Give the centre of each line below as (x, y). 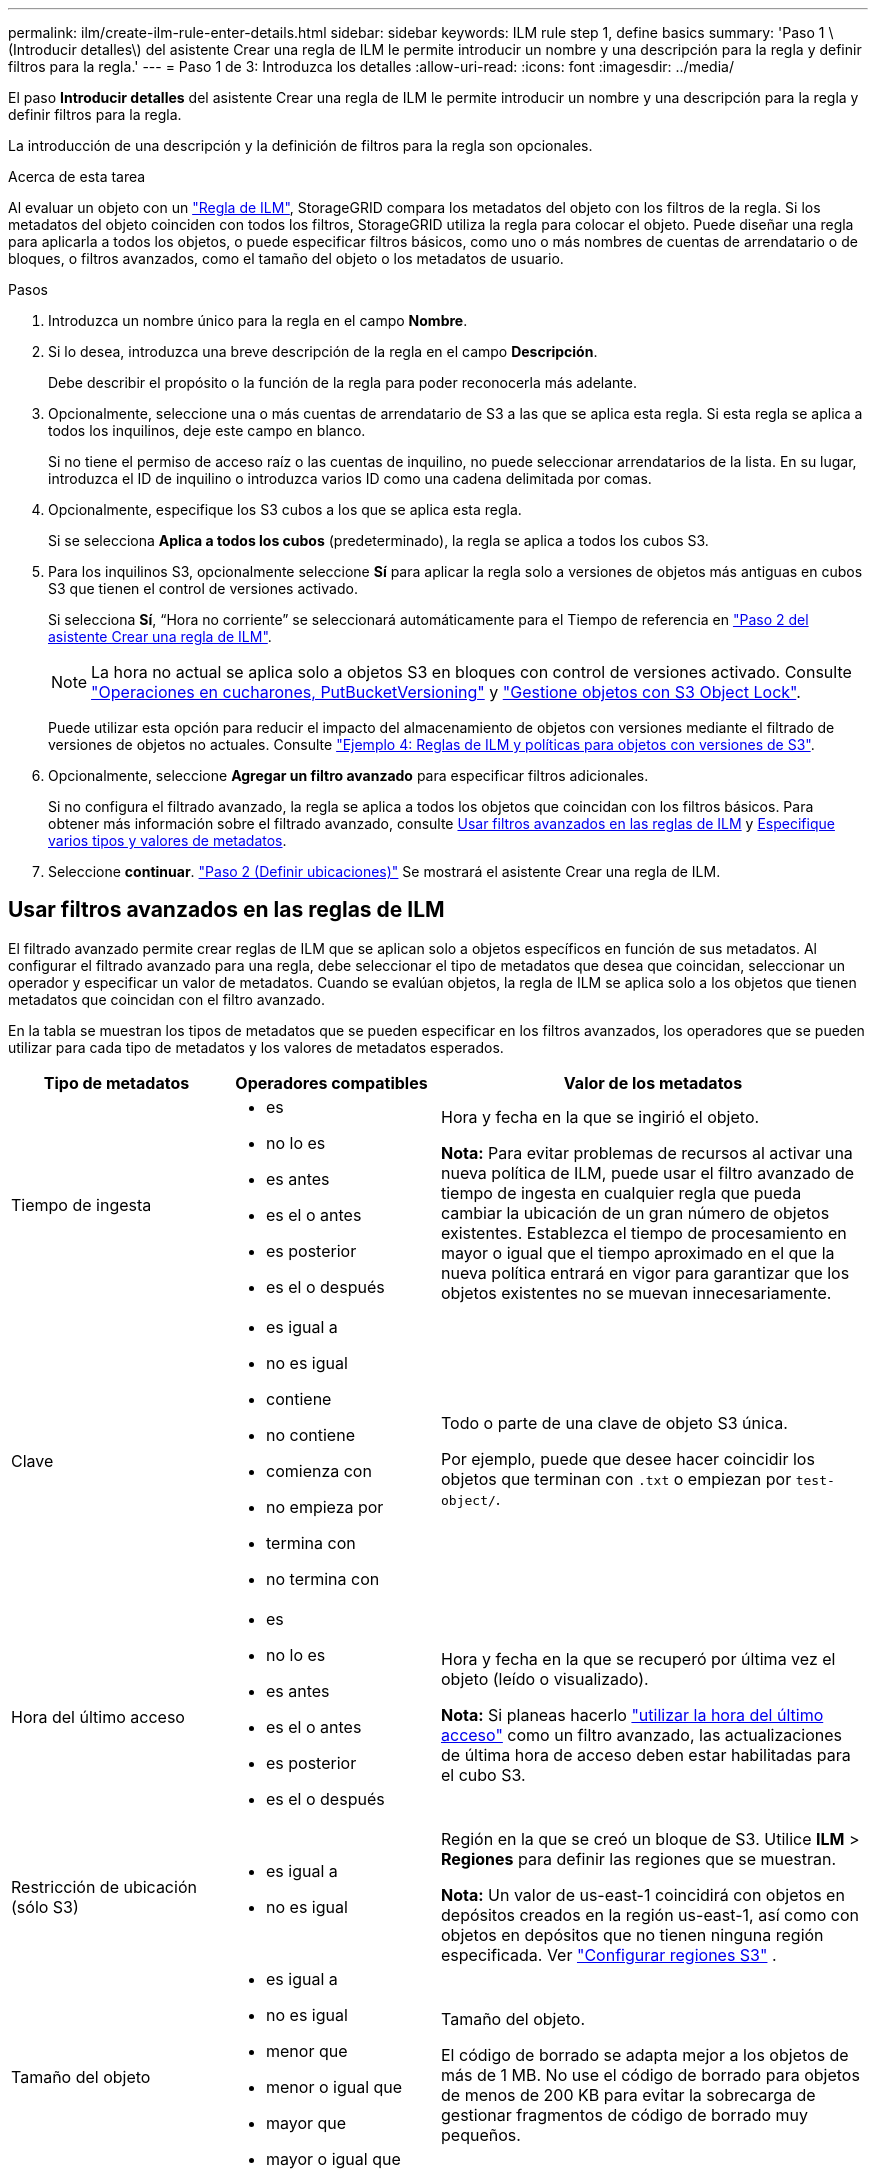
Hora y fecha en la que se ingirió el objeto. (600, 1116)
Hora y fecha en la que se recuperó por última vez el (638, 1658)
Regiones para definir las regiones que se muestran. (639, 1858)
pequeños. (481, 2134)
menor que (307, 2050)
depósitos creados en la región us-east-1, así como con (650, 1914)
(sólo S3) (45, 1906)
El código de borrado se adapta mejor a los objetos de (645, 2054)
